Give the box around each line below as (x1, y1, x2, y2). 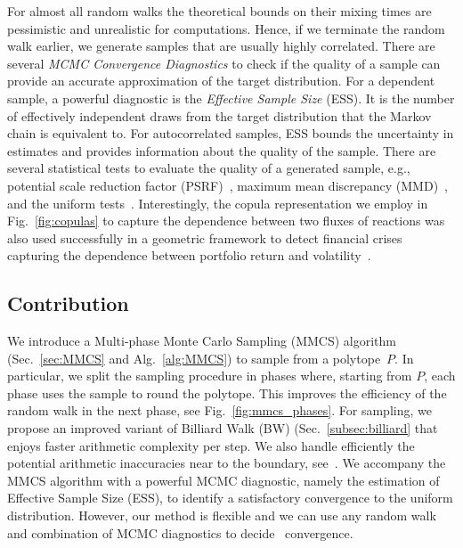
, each (424, 366, 456, 385)
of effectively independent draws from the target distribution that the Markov (7, 106, 432, 125)
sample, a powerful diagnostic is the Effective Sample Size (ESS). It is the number (7, 88, 455, 107)
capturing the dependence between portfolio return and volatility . (7, 246, 371, 265)
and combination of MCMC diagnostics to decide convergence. (7, 523, 353, 542)
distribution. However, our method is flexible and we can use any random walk (7, 506, 436, 525)
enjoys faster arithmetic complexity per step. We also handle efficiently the (7, 436, 415, 454)
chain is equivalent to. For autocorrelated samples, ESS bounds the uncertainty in (7, 124, 454, 143)
